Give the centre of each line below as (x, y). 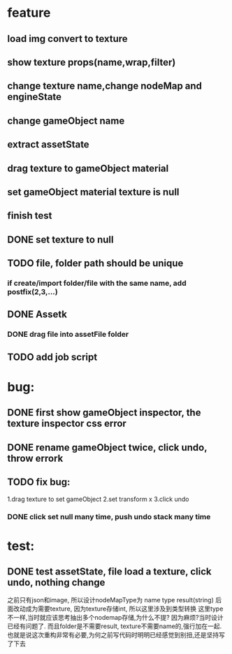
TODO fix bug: (39, 482)
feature (29, 13)
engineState (34, 97)
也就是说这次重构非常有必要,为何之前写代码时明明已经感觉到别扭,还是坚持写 (116, 635)
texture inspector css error (67, 424)
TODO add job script (52, 357)
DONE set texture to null (60, 239)
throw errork (35, 458)
